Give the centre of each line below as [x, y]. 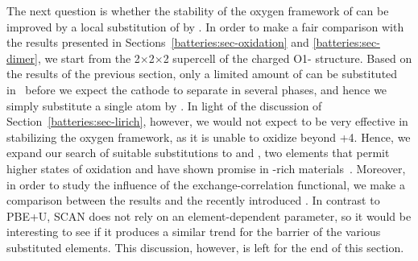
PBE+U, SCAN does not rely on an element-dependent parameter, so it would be [209, 215]
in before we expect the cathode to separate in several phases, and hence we [197, 89]
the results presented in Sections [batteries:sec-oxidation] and [158, 42]
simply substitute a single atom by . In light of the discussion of [164, 105]
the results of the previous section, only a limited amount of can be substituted [202, 74]
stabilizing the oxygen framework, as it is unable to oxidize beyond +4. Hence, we [209, 137]
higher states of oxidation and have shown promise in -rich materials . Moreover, [206, 168]
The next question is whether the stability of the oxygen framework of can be [198, 10]
